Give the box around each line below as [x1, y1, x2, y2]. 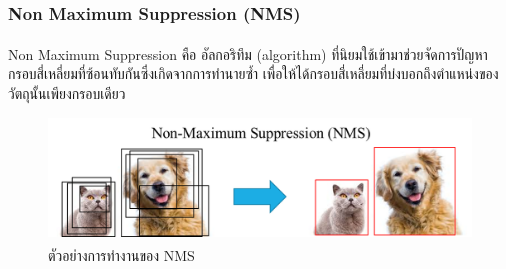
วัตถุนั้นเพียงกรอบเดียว [8, 83, 126, 104]
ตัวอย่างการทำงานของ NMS [48, 244, 195, 265]
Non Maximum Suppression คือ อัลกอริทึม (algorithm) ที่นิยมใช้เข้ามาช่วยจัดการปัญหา [8, 43, 488, 64]
